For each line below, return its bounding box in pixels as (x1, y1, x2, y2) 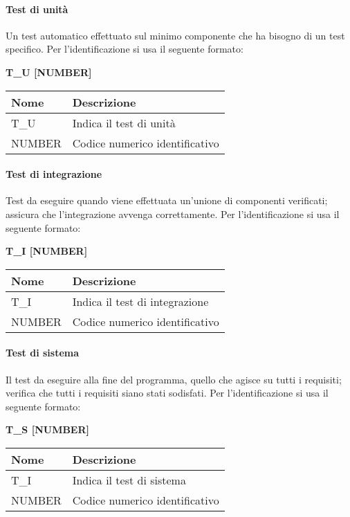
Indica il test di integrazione (72, 293, 209, 309)
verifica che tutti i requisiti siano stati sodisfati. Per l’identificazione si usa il (6, 386, 329, 400)
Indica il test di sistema (72, 471, 186, 488)
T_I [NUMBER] (6, 244, 88, 258)
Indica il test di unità (72, 114, 176, 131)
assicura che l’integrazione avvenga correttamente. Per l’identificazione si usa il (6, 206, 340, 221)
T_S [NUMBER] (6, 422, 90, 437)
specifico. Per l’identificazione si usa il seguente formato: (6, 42, 243, 56)
